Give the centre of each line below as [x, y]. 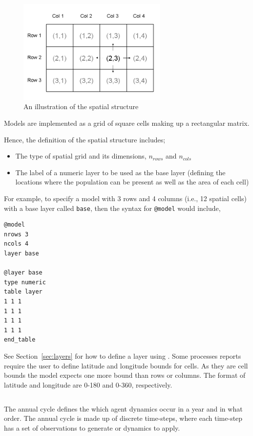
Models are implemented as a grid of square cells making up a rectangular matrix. [127, 123]
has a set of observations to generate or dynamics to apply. [92, 427]
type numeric [25, 282]
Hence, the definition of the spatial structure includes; [85, 139]
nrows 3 [16, 234]
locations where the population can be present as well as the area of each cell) [132, 182]
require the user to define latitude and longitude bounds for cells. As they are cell [126, 365]
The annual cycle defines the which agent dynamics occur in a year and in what [123, 408]
